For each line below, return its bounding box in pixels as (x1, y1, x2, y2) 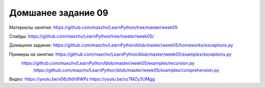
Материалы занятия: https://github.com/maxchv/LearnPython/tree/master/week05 (9, 24, 178, 30)
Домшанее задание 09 (9, 7, 108, 18)
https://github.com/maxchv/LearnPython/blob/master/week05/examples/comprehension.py (33, 67, 219, 73)
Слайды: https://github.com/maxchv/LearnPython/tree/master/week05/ (9, 33, 154, 39)
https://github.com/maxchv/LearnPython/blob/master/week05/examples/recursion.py (21, 60, 195, 66)
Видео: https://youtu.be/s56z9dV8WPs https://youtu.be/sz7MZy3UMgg (9, 76, 155, 82)
